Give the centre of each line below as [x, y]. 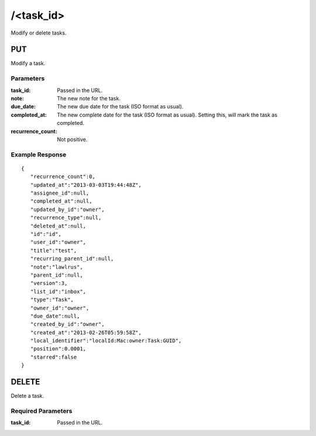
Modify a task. [28, 63]
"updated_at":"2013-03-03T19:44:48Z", [86, 185]
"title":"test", [54, 250]
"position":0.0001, [58, 349]
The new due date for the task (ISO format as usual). [120, 107]
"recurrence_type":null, [66, 218]
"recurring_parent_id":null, [72, 259]
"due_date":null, [55, 316]
